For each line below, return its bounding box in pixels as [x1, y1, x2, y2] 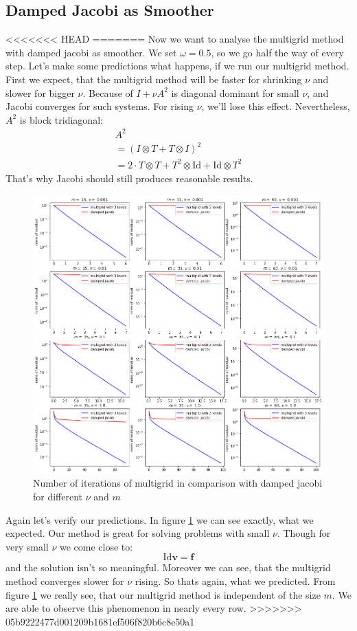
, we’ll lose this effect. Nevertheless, [201, 99, 350, 113]
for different [33, 489, 83, 503]
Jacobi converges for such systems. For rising [5, 99, 194, 113]
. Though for [277, 526, 331, 540]
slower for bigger [5, 85, 75, 100]
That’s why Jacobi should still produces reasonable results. [5, 170, 253, 185]
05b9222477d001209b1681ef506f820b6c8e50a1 [5, 614, 195, 628]
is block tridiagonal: [19, 112, 103, 126]
